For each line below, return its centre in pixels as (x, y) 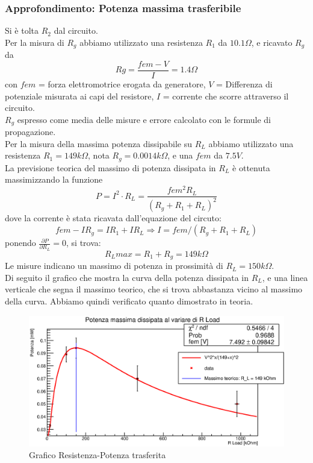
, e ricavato (272, 42)
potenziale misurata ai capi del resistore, (79, 96)
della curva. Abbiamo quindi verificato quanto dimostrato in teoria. (129, 301)
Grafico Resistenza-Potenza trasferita (98, 455)
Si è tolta (22, 30)
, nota (99, 155)
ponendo (20, 243)
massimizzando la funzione (54, 179)
